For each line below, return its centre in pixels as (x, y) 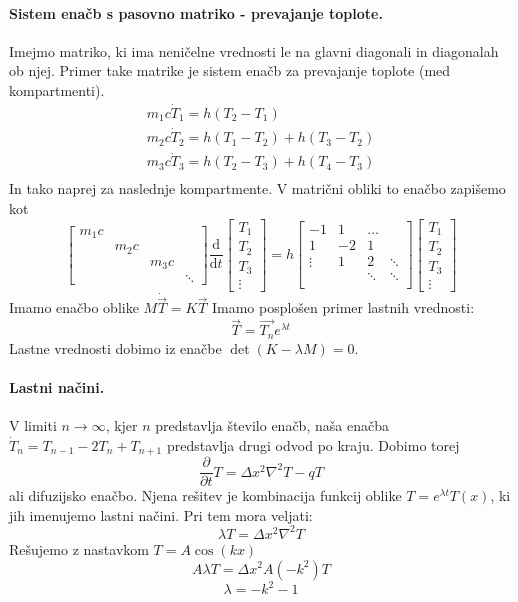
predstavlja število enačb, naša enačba (272, 425)
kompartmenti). (57, 89)
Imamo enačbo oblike (74, 307)
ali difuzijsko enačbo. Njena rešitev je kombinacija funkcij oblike (205, 495)
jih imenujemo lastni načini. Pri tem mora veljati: (161, 514)
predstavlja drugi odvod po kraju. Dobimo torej (313, 444)
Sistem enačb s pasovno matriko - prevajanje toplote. (196, 12)
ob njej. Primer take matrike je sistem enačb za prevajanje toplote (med (230, 70)
